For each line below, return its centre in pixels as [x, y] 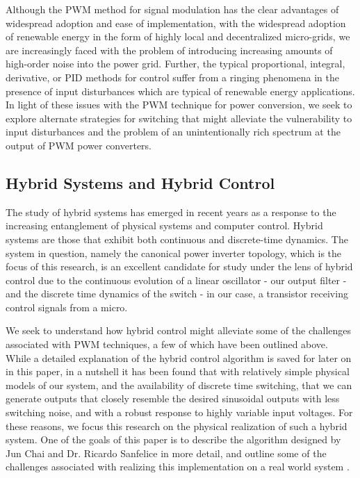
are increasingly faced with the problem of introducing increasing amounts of [169, 50]
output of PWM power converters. [79, 145]
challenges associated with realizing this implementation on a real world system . [178, 467]
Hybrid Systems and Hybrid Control [140, 182]
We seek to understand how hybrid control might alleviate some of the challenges [179, 330]
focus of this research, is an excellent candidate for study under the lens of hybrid [179, 266]
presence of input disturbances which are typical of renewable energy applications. [180, 91]
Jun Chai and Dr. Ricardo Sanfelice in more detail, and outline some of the [166, 453]
